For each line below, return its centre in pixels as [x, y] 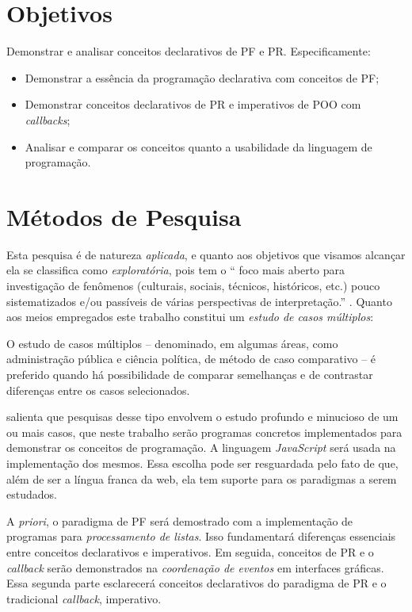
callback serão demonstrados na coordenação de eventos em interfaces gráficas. [195, 567]
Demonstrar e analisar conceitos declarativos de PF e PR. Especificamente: [189, 51]
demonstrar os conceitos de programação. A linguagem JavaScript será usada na [201, 448]
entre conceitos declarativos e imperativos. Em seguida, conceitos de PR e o [190, 551]
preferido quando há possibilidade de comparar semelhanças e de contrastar [190, 374]
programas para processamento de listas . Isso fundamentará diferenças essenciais [201, 536]
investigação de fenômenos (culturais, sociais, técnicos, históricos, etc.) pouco [193, 285]
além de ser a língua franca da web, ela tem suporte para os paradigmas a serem [202, 478]
